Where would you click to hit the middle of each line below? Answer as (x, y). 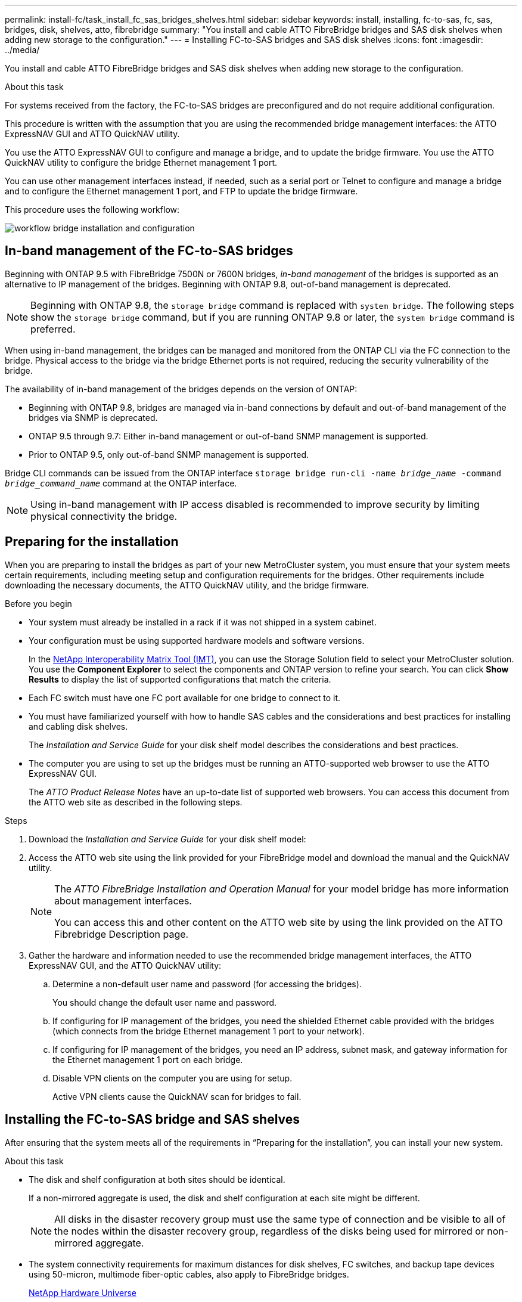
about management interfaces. (123, 900)
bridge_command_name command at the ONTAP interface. (121, 483)
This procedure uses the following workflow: (92, 210)
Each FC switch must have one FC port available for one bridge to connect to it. (185, 697)
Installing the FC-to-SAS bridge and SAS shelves (153, 1120)
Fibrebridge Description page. (122, 934)
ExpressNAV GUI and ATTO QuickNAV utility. (92, 134)
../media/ (22, 50)
